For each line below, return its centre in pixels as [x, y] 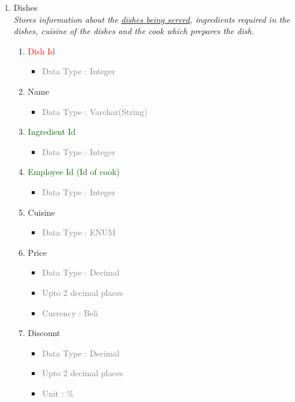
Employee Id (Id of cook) [74, 172]
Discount [44, 333]
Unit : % [58, 393]
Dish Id [41, 51]
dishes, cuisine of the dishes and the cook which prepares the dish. [134, 31]
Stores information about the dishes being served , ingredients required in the [152, 19]
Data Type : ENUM [79, 232]
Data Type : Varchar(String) [95, 111]
